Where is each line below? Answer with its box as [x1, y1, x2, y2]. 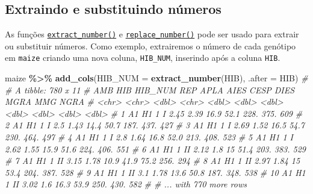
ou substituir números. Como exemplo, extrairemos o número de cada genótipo [5, 39, 296, 52]
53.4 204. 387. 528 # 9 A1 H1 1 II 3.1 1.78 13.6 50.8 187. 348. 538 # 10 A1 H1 [5, 166, 306, 178]
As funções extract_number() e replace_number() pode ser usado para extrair [5, 28, 299, 40]
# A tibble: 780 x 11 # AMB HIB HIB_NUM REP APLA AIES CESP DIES [5, 83, 295, 96]
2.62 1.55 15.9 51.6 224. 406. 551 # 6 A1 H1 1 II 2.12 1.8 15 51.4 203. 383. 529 [5, 142, 306, 155]
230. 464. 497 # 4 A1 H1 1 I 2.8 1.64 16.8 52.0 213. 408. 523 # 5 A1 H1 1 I [5, 131, 293, 143]
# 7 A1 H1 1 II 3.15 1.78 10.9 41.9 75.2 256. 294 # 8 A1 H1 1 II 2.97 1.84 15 [5, 154, 300, 167]
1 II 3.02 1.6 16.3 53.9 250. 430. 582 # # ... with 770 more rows [5, 178, 247, 190]
